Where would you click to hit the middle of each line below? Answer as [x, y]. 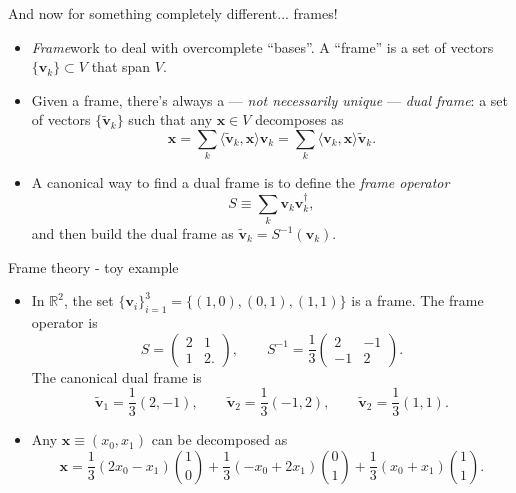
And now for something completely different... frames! [173, 13]
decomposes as [299, 119]
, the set [88, 300]
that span [121, 66]
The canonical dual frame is [116, 376]
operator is [64, 322]
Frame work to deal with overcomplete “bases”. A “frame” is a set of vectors [262, 46]
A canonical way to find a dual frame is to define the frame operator [240, 182]
